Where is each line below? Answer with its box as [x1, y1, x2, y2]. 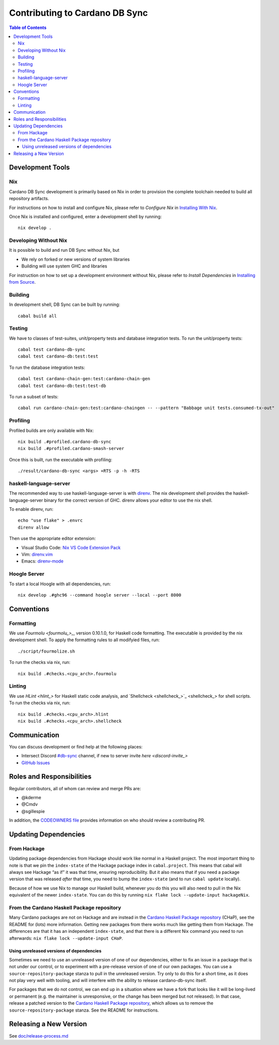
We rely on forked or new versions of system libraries [21, 256, 130, 262]
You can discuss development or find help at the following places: [9, 744, 143, 749]
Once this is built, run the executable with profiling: [9, 456, 113, 462]
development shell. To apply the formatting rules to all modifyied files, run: [9, 637, 160, 643]
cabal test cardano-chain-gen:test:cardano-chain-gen [18, 376, 150, 382]
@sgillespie [21, 808, 45, 814]
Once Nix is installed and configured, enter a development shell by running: [9, 213, 162, 219]
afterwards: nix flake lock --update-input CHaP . [9, 935, 123, 941]
